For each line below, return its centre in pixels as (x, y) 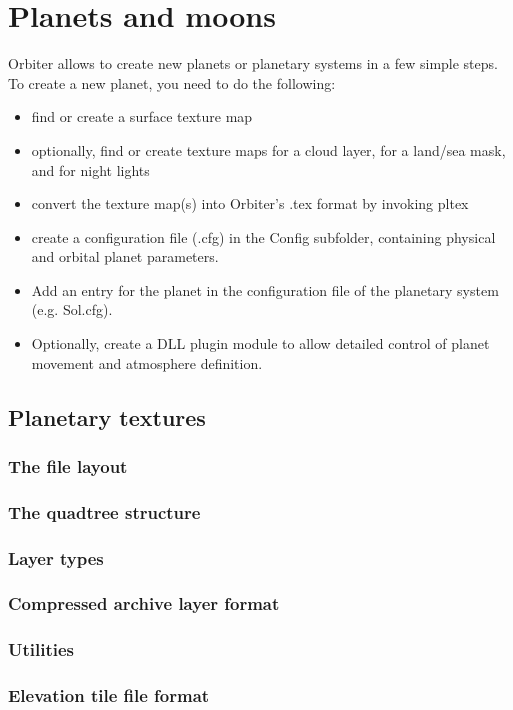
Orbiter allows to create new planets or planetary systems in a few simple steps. (253, 63)
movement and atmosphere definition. (147, 362)
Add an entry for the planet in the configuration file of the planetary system (265, 289)
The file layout (68, 465)
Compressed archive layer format (144, 603)
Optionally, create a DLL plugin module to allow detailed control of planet (260, 343)
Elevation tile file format (109, 695)
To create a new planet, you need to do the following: (172, 82)
